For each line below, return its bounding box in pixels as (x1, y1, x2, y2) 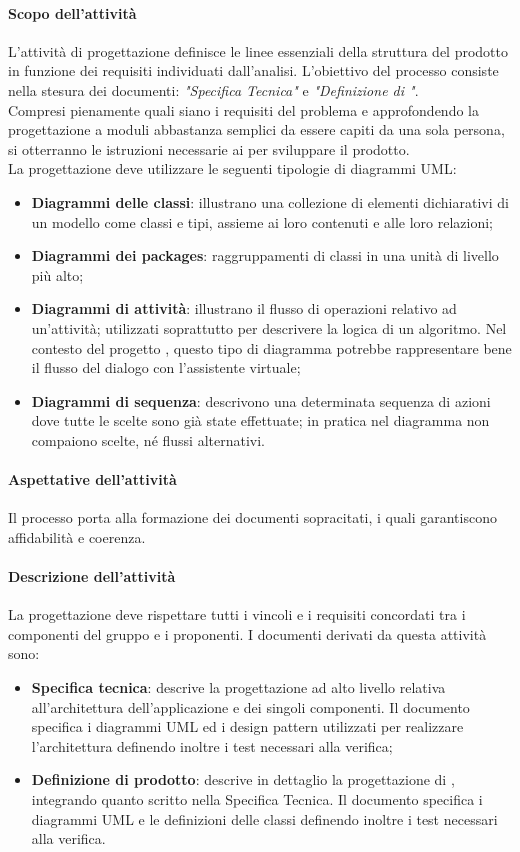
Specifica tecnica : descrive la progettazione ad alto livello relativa (31, 677, 446, 698)
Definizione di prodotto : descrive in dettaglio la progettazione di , (31, 769, 455, 790)
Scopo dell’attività (8, 2, 137, 23)
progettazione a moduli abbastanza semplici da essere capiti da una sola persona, (8, 119, 505, 140)
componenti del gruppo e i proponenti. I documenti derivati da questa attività (8, 623, 487, 644)
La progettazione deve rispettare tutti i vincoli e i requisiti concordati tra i (8, 604, 466, 625)
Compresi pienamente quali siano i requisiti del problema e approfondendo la (8, 99, 479, 120)
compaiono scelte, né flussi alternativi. (31, 429, 266, 450)
